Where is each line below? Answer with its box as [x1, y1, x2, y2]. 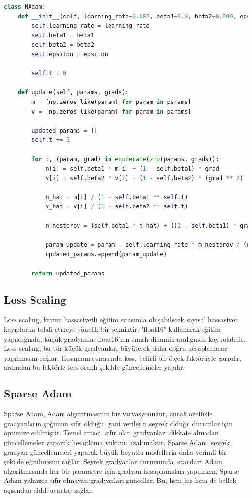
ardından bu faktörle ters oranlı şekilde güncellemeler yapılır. [4, 362, 185, 372]
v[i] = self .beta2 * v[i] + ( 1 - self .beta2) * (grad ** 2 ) [45, 174, 244, 182]
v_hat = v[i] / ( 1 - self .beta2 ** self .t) [45, 203, 188, 210]
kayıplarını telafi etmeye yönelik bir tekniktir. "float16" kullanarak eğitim [4, 324, 221, 334]
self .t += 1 [31, 137, 70, 144]
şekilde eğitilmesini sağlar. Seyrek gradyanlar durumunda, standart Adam [4, 456, 222, 466]
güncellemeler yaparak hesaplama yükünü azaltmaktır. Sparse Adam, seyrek [4, 437, 230, 447]
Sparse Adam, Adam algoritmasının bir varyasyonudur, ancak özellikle [4, 409, 213, 419]
